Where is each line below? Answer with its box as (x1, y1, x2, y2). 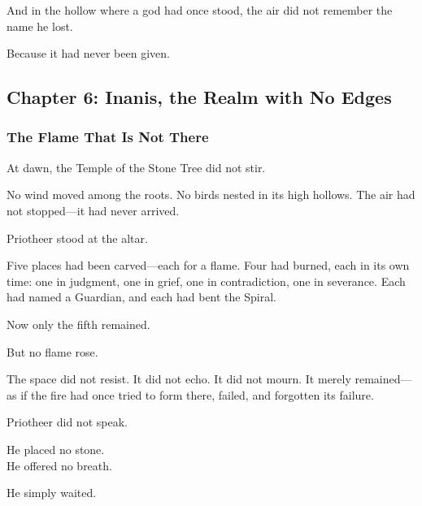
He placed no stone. (7, 440, 105, 457)
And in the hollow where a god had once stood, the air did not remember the (7, 2, 393, 18)
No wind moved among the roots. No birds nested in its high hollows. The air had (7, 186, 415, 203)
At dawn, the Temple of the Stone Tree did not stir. (7, 158, 266, 175)
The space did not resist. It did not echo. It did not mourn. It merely (7, 370, 351, 387)
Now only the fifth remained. (7, 315, 150, 332)
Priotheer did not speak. (7, 413, 128, 430)
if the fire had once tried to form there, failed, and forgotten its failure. (20, 386, 374, 403)
